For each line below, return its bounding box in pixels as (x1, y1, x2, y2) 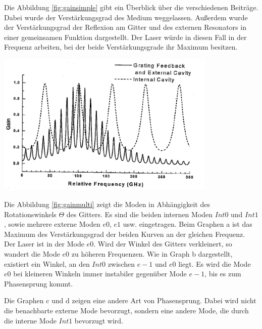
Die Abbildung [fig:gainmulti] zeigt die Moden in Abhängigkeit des (4, 199, 210, 210)
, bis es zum (204, 268, 241, 279)
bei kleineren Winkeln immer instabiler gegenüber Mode (13, 268, 187, 279)
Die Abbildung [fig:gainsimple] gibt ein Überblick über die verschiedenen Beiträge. (4, 2, 258, 12)
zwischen (108, 258, 135, 269)
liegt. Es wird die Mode (178, 258, 251, 269)
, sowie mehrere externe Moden (4, 219, 100, 229)
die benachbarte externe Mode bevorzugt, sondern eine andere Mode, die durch (4, 305, 249, 315)
